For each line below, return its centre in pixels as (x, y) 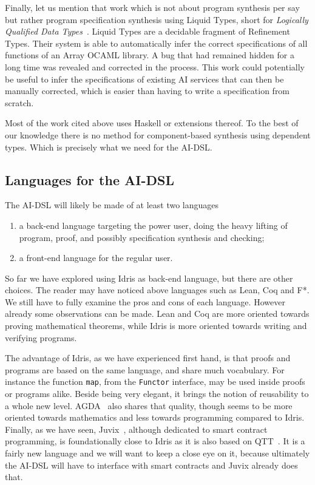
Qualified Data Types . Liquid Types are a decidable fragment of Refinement (147, 31)
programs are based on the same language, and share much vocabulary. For (145, 369)
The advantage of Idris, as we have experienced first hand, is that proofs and (148, 358)
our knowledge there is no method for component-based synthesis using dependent (158, 134)
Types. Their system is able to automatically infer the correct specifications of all (156, 43)
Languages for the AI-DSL (90, 179)
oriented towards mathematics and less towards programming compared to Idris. (155, 417)
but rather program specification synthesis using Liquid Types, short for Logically (157, 19)
